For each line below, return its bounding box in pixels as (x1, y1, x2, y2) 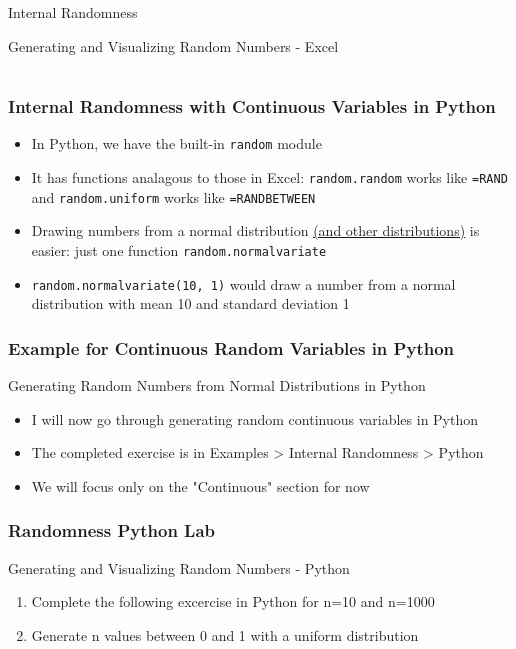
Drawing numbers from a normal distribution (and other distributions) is (31, 220, 480, 241)
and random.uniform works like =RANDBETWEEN (31, 186, 316, 207)
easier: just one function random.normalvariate (31, 239, 327, 260)
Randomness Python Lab (8, 518, 216, 543)
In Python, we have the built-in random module (31, 133, 322, 154)
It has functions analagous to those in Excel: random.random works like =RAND (31, 167, 508, 188)
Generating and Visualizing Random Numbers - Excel (8, 35, 339, 56)
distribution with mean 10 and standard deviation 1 (31, 293, 350, 314)
